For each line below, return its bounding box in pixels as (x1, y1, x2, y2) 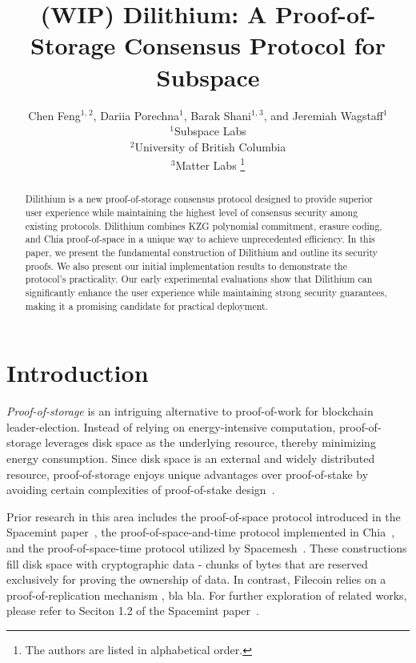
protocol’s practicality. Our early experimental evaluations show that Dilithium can (25, 272, 373, 286)
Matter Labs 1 (175, 155, 246, 173)
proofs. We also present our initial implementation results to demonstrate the (25, 259, 347, 272)
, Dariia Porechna (93, 106, 180, 123)
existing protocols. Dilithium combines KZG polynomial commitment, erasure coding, (25, 219, 382, 232)
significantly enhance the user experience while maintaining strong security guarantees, (25, 285, 387, 299)
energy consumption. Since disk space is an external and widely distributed (6, 449, 375, 466)
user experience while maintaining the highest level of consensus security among (25, 205, 358, 219)
